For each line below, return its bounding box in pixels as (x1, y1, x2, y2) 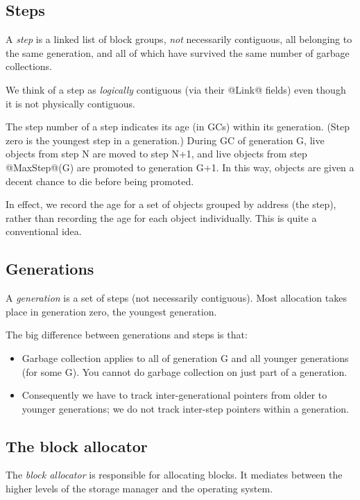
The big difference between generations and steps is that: (6, 327, 248, 342)
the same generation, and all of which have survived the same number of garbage (6, 45, 350, 60)
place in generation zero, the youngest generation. (6, 304, 217, 318)
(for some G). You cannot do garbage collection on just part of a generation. (22, 364, 348, 379)
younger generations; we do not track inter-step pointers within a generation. (22, 401, 349, 415)
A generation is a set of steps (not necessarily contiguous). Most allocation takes (6, 291, 347, 305)
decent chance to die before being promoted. (6, 173, 194, 188)
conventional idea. (6, 224, 82, 239)
